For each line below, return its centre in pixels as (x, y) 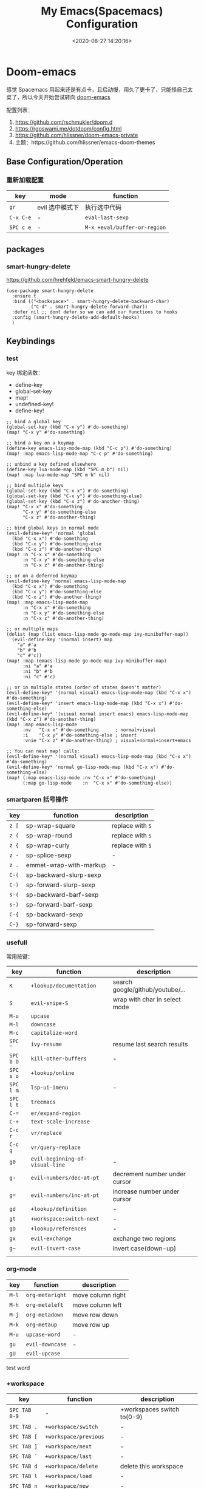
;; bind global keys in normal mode (53, 528)
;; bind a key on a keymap (40, 443)
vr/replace (46, 1133)
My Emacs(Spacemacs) (102, 11)
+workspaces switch (150, 1409)
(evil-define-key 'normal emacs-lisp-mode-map (66, 581)
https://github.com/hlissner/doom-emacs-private (76, 135)
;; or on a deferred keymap (42, 576)
